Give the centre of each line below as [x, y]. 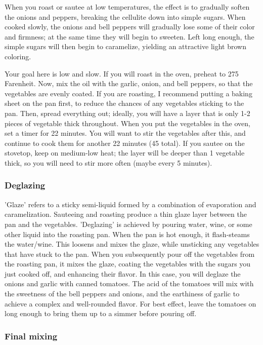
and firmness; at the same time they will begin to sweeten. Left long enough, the [129, 36]
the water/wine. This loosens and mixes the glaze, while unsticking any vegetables [132, 244]
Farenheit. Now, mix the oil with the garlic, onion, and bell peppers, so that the [129, 83]
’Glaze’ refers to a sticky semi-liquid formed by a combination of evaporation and [130, 204]
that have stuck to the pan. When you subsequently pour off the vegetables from [130, 254]
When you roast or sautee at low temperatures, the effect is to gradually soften [127, 7]
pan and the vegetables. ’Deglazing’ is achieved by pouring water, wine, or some [128, 224]
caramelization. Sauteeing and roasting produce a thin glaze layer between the [126, 214]
